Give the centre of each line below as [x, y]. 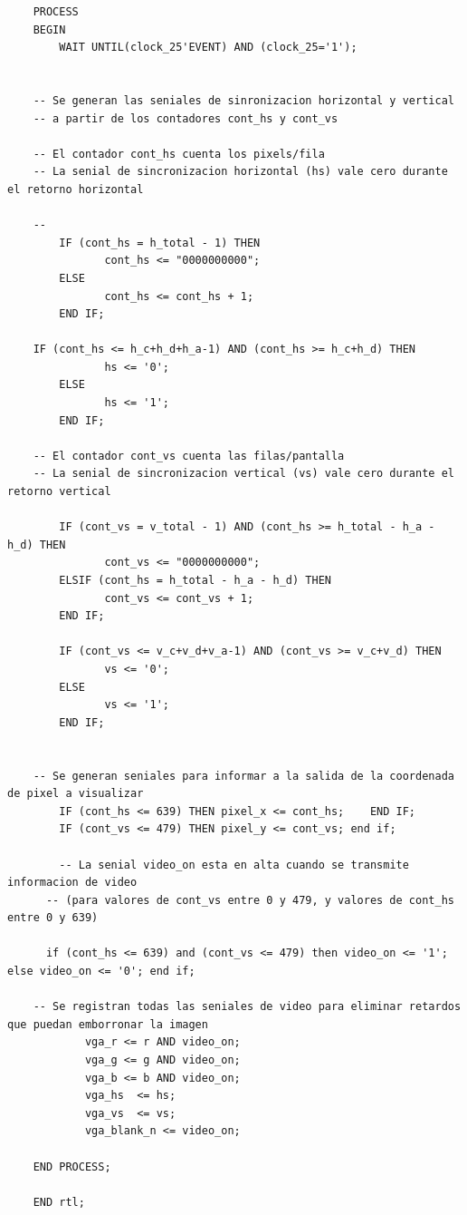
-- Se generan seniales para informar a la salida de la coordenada [243, 776]
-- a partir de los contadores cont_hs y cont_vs [186, 118]
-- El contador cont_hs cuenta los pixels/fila [179, 154]
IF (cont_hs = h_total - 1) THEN [160, 243]
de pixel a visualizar [76, 794]
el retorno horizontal [76, 189]
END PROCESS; [72, 1166]
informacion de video [72, 883]
